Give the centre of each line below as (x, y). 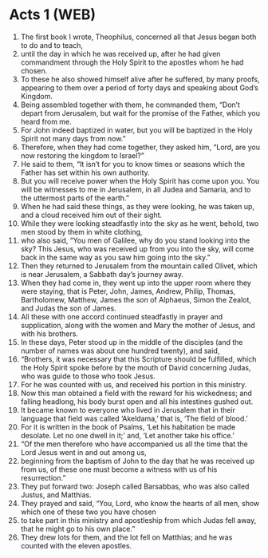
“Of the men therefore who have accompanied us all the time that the (134, 444)
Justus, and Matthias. (56, 495)
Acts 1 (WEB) (53, 15)
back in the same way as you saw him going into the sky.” (115, 257)
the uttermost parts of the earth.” (75, 198)
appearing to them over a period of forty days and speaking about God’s (139, 87)
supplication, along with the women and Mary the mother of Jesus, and (138, 325)
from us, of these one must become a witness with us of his (119, 469)
